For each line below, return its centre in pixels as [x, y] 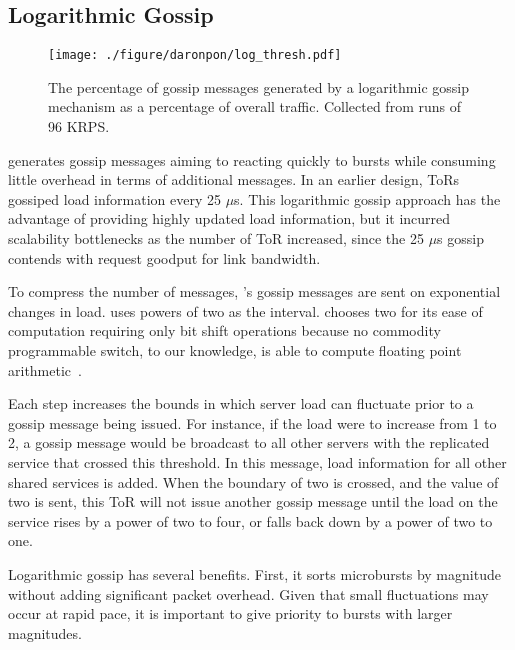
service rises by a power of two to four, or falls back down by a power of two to [250, 520]
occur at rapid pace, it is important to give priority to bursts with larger [230, 613]
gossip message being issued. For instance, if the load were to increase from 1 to [252, 422]
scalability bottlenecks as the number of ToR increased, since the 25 [216, 238]
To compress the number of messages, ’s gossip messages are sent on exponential [254, 291]
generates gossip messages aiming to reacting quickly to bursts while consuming [252, 159]
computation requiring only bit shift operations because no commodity [224, 330]
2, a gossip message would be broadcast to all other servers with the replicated [249, 442]
